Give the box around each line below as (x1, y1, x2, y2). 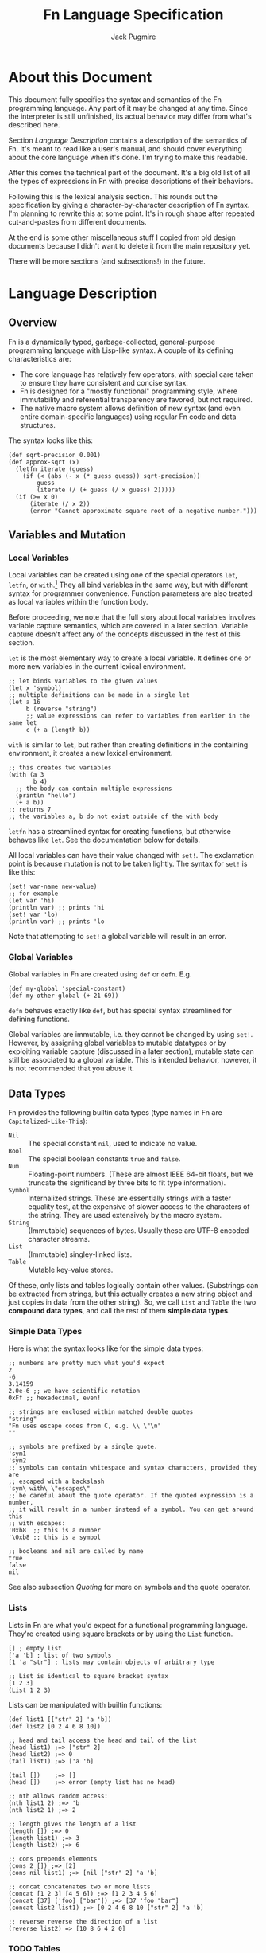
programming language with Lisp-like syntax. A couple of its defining (8, 345, 234, 355)
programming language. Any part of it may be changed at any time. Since (8, 103, 249, 112)
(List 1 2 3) (8, 1686, 52, 1694)
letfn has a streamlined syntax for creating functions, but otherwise (8, 827, 232, 836)
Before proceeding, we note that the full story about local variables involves (8, 613, 256, 622)
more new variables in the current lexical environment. (8, 662, 187, 671)
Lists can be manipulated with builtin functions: (8, 1700, 163, 1709)
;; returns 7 (8, 806, 52, 814)
